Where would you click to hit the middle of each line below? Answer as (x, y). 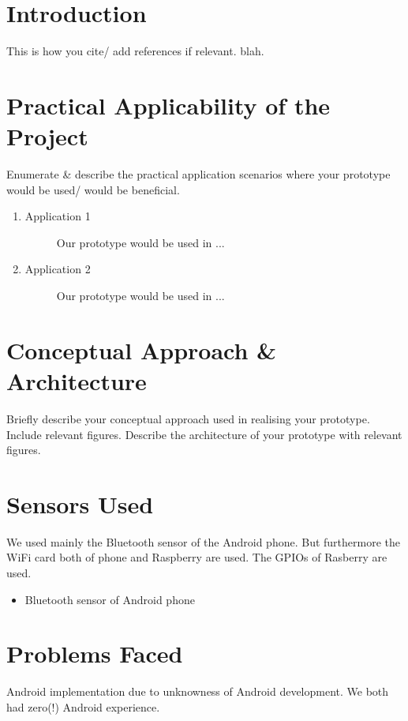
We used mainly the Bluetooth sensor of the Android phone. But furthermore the (204, 541)
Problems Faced (95, 653)
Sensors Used (80, 503)
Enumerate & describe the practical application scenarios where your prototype (198, 174)
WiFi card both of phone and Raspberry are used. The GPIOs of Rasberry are (197, 557)
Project (47, 136)
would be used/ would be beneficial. (93, 189)
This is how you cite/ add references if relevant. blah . (135, 51)
